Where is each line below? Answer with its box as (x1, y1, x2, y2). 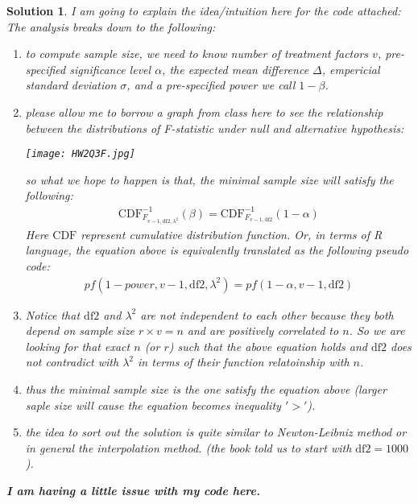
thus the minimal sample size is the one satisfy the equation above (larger (25, 381, 387, 398)
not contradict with (25, 353, 119, 370)
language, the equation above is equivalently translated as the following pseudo (25, 242, 409, 258)
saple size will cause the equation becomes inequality (25, 396, 281, 413)
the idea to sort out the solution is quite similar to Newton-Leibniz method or (25, 423, 407, 440)
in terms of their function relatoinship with (138, 353, 350, 370)
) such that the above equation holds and (168, 337, 367, 354)
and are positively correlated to (187, 322, 339, 339)
